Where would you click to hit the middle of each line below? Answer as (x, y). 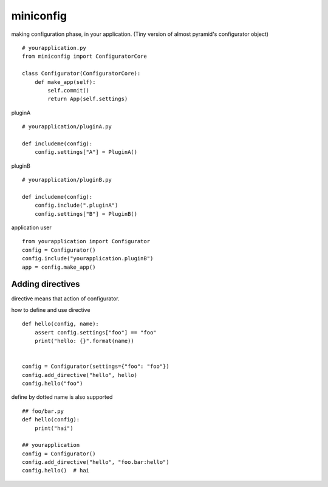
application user (31, 227)
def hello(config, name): (61, 324)
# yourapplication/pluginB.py (67, 180)
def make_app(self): (65, 82)
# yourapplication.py (54, 48)
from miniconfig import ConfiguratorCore (84, 57)
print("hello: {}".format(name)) (84, 341)
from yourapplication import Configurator (86, 241)
